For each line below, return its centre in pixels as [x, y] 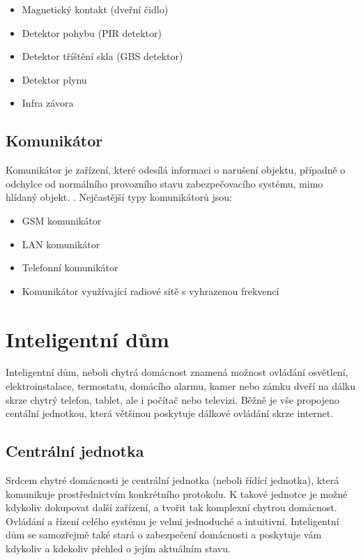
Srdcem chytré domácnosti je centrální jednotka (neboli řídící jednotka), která [172, 480]
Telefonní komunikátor [70, 267]
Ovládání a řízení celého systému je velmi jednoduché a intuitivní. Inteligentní [172, 521]
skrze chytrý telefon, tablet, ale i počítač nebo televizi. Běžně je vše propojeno [172, 399]
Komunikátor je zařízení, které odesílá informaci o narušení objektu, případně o [176, 170]
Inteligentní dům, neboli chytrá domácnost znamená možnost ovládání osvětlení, [177, 372]
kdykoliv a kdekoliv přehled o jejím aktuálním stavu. [118, 548]
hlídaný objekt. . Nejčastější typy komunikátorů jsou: [119, 197]
